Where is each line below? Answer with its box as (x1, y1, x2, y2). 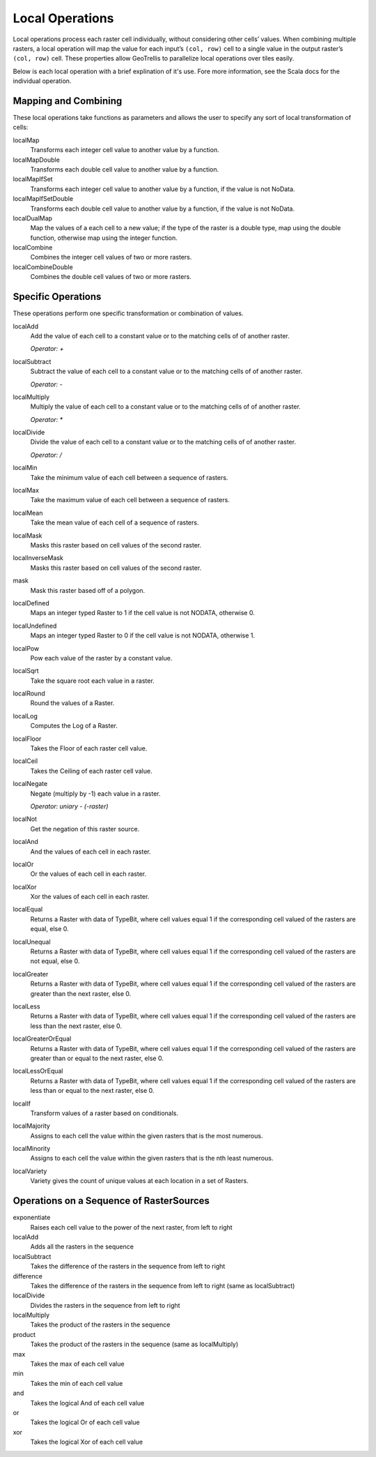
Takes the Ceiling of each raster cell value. (30, 767, 152, 775)
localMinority (13, 1145, 51, 1153)
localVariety (13, 1167, 47, 1175)
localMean (13, 508, 43, 517)
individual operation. (13, 77, 72, 85)
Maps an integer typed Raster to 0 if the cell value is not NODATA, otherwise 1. (30, 631, 256, 640)
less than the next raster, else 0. (30, 1022, 122, 1030)
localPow (13, 644, 40, 652)
